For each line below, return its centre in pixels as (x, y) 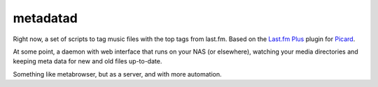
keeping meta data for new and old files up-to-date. (87, 61)
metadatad (45, 18)
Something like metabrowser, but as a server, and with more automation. (117, 74)
